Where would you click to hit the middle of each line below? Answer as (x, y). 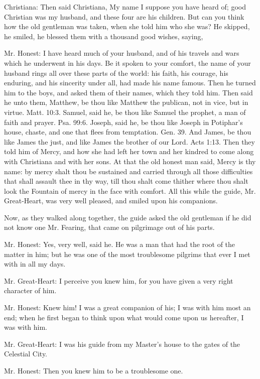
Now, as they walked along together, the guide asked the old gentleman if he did (128, 217)
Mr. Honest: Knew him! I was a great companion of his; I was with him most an (127, 307)
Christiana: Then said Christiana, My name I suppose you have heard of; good (125, 7)
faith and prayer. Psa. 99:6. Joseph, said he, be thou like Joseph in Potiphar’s (123, 122)
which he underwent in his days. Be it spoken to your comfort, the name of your (127, 62)
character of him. (30, 290)
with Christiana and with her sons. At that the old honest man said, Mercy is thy (130, 161)
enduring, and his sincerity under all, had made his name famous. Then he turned (130, 83)
